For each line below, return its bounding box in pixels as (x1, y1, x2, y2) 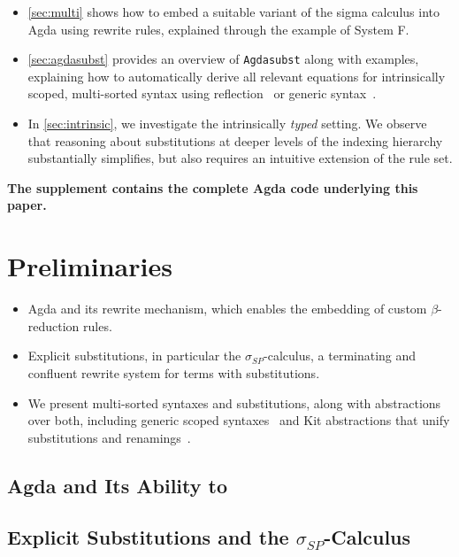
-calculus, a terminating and (264, 346, 417, 365)
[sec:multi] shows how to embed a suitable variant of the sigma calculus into (27, 3, 440, 20)
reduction (27, 316, 80, 335)
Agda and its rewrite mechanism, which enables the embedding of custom (27, 299, 427, 318)
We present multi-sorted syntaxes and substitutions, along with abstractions (27, 393, 441, 412)
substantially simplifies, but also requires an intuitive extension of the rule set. (27, 149, 453, 167)
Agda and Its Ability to (7, 471, 227, 499)
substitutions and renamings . (27, 428, 191, 446)
